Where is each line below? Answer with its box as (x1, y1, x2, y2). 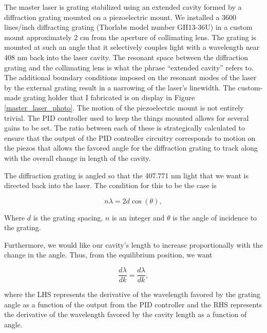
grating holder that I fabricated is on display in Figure (23, 92, 195, 103)
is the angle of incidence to (173, 212, 257, 223)
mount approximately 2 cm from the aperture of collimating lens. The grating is (4, 31, 256, 42)
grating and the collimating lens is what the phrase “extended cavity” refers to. (4, 62, 254, 72)
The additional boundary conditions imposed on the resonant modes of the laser (4, 72, 257, 83)
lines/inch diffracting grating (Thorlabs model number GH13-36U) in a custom (4, 22, 253, 32)
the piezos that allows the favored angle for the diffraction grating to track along (4, 142, 258, 153)
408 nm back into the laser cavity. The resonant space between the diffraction (4, 51, 249, 62)
